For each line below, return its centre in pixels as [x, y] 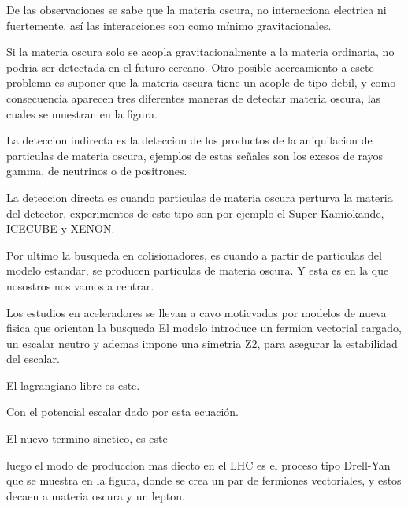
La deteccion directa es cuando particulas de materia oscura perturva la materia [200, 197]
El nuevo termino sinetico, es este [87, 438]
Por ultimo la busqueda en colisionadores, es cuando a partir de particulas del [194, 254]
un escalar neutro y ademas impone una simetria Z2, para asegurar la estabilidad [202, 343]
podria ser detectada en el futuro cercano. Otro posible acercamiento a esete [190, 67]
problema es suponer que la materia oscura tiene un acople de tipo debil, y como [201, 82]
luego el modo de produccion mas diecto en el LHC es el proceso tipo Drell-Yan [198, 464]
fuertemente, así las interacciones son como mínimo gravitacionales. [169, 25]
